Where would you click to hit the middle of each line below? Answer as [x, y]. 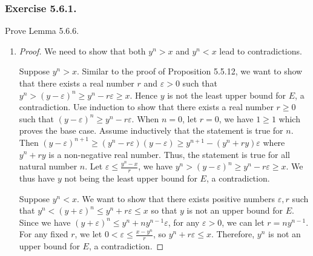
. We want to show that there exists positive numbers [176, 198]
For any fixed [44, 234]
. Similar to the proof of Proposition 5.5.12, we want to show [189, 71]
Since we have [45, 222]
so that [164, 210]
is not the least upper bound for [227, 95]
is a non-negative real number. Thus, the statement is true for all [169, 154]
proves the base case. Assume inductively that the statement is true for [151, 130]
